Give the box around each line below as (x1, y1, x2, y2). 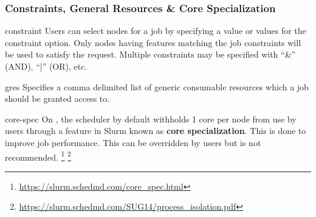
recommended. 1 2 (5, 149, 71, 163)
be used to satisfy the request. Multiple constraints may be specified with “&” (5, 48, 296, 61)
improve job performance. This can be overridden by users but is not (5, 136, 261, 149)
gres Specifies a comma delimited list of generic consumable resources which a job (5, 80, 309, 93)
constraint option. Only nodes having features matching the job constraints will (5, 36, 301, 48)
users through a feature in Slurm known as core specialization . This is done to (5, 124, 306, 137)
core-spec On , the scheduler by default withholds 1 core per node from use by (5, 112, 297, 125)
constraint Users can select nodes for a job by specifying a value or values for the (5, 24, 306, 37)
